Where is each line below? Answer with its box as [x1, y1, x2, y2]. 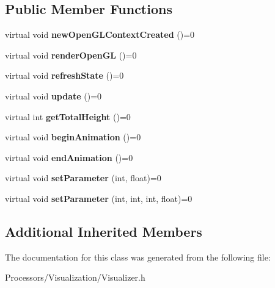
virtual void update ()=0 [5, 89, 102, 102]
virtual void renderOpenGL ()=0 [5, 48, 137, 61]
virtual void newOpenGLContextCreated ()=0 [5, 28, 195, 41]
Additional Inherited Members [5, 221, 202, 240]
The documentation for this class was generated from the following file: [5, 250, 271, 263]
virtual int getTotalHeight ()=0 [5, 110, 131, 123]
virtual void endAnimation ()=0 [5, 151, 133, 164]
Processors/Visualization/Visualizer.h [5, 271, 145, 284]
